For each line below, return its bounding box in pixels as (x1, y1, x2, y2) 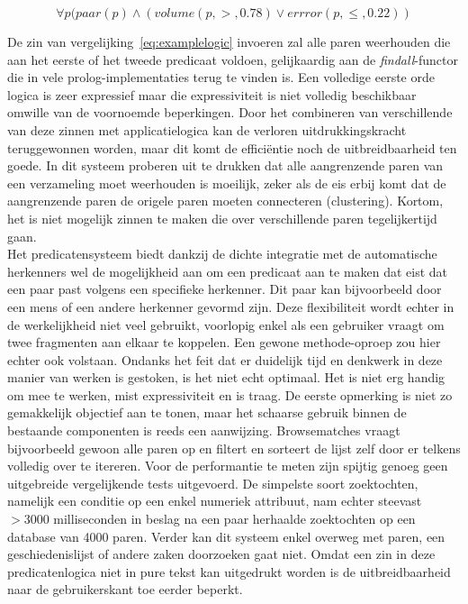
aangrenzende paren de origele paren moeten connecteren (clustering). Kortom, (7, 191, 444, 210)
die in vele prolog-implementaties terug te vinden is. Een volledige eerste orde (7, 68, 435, 87)
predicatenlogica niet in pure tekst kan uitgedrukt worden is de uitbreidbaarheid (7, 562, 451, 581)
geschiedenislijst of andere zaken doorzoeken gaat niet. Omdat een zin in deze (7, 545, 436, 563)
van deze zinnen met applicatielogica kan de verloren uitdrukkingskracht (7, 120, 407, 139)
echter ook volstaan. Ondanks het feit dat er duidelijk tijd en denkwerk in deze (7, 350, 443, 369)
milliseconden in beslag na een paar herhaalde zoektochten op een (53, 509, 416, 528)
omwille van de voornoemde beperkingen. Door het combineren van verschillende (7, 103, 453, 122)
